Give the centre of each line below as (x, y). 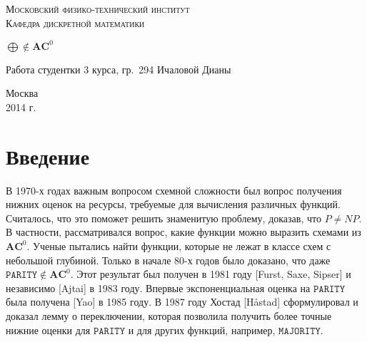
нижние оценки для (48, 330)
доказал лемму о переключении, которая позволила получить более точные (169, 315)
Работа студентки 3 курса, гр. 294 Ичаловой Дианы (119, 69)
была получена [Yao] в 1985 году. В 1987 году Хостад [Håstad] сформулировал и (182, 302)
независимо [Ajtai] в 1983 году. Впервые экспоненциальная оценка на (158, 287)
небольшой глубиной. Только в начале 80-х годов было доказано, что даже (168, 260)
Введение (48, 156)
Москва (22, 93)
